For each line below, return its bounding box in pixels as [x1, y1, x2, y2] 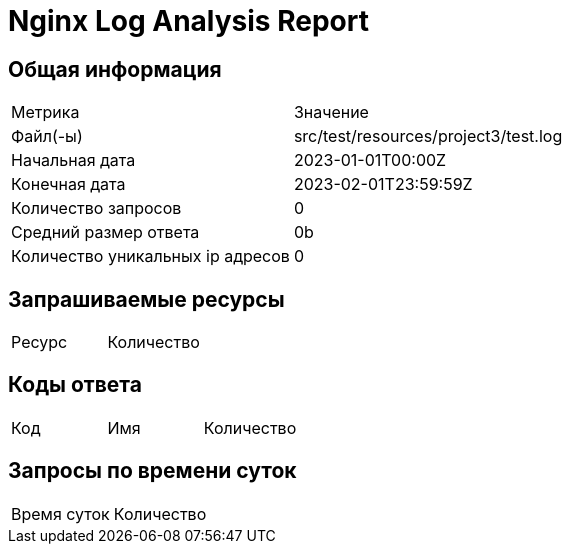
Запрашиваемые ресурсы [8, 286, 285, 312]
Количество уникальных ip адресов [11, 246, 290, 267]
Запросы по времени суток [8, 458, 297, 484]
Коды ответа [8, 372, 142, 398]
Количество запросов [11, 198, 182, 219]
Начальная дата [11, 150, 136, 171]
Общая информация [8, 56, 222, 82]
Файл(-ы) [11, 126, 83, 147]
